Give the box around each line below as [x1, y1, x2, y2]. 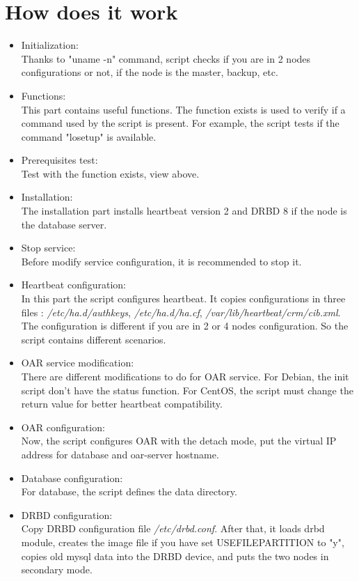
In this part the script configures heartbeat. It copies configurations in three [21, 291, 346, 306]
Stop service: [21, 240, 76, 255]
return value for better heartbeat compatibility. [21, 396, 223, 411]
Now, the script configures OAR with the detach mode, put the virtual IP [21, 433, 337, 448]
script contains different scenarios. [21, 332, 166, 346]
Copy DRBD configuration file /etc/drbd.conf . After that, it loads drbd [21, 521, 325, 536]
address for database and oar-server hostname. [21, 447, 219, 461]
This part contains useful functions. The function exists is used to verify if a [21, 102, 346, 116]
